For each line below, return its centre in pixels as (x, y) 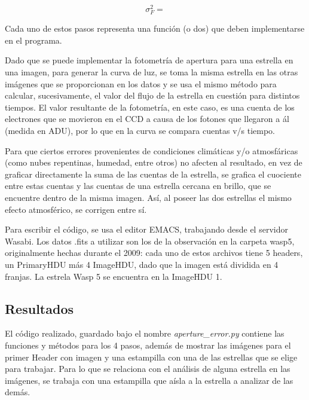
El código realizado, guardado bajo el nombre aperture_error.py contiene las (145, 333)
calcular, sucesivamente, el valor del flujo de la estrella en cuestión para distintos (152, 95)
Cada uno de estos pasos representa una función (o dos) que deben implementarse (155, 28)
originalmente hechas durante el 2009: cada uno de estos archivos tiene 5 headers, (154, 253)
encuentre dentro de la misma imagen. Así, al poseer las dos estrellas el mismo (148, 197)
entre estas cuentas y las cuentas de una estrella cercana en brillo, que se (138, 186)
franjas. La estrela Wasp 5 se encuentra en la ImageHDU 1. (114, 276)
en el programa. (33, 40)
